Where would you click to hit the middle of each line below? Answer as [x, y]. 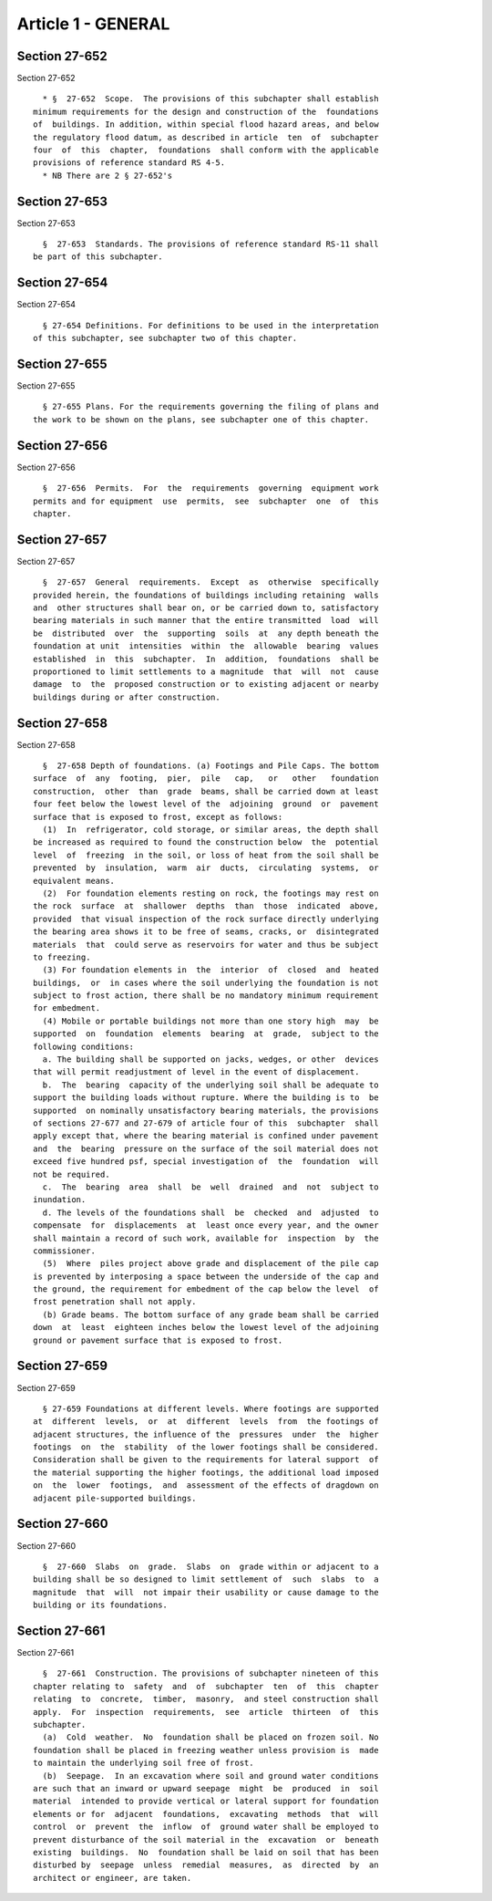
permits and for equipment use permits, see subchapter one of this [206, 501]
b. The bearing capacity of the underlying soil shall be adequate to [210, 1085]
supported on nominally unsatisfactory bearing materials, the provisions [206, 1110]
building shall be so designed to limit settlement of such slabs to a [206, 1579]
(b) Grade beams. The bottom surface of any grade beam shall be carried [210, 1314]
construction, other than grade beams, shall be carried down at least [206, 791]
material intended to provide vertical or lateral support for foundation [206, 1801]
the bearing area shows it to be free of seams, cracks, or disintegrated [206, 932]
